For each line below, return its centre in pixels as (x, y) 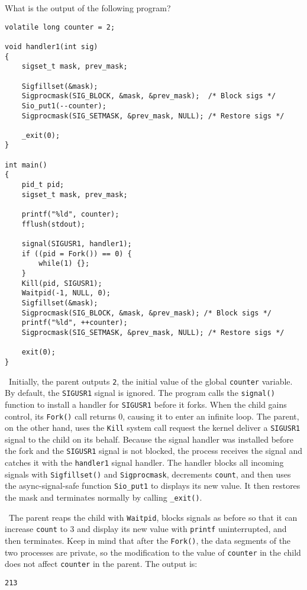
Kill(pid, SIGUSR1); (62, 283)
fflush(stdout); (54, 224)
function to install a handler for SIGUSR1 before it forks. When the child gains (146, 404)
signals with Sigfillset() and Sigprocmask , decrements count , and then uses (148, 474)
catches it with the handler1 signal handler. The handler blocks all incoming (144, 462)
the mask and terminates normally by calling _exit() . (104, 497)
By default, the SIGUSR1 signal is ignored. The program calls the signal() (140, 393)
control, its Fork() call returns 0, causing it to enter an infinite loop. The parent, (152, 416)
